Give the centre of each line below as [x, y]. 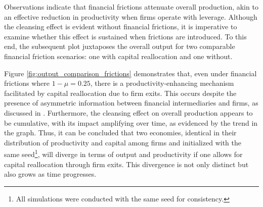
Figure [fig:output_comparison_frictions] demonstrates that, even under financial [130, 73]
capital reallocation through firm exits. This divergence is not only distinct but [126, 164]
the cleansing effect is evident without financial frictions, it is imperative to [121, 27]
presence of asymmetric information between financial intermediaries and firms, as [131, 103]
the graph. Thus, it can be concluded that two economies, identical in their [120, 133]
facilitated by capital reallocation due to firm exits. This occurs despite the [120, 93]
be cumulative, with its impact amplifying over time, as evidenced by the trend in [131, 122]
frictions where [27, 83]
